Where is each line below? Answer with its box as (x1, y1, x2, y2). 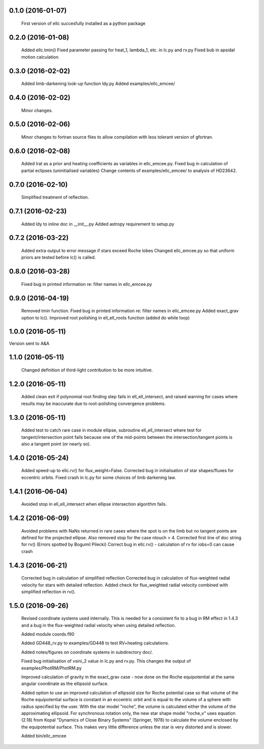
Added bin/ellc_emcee (21, 733, 66, 739)
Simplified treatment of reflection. (21, 194, 89, 200)
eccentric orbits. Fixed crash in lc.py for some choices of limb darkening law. (21, 474, 176, 480)
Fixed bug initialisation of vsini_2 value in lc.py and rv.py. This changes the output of (21, 658, 191, 664)
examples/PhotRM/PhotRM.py (21, 665, 82, 671)
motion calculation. (21, 54, 60, 60)
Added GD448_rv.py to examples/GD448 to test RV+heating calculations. (21, 640, 170, 646)
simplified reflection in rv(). (21, 589, 76, 595)
